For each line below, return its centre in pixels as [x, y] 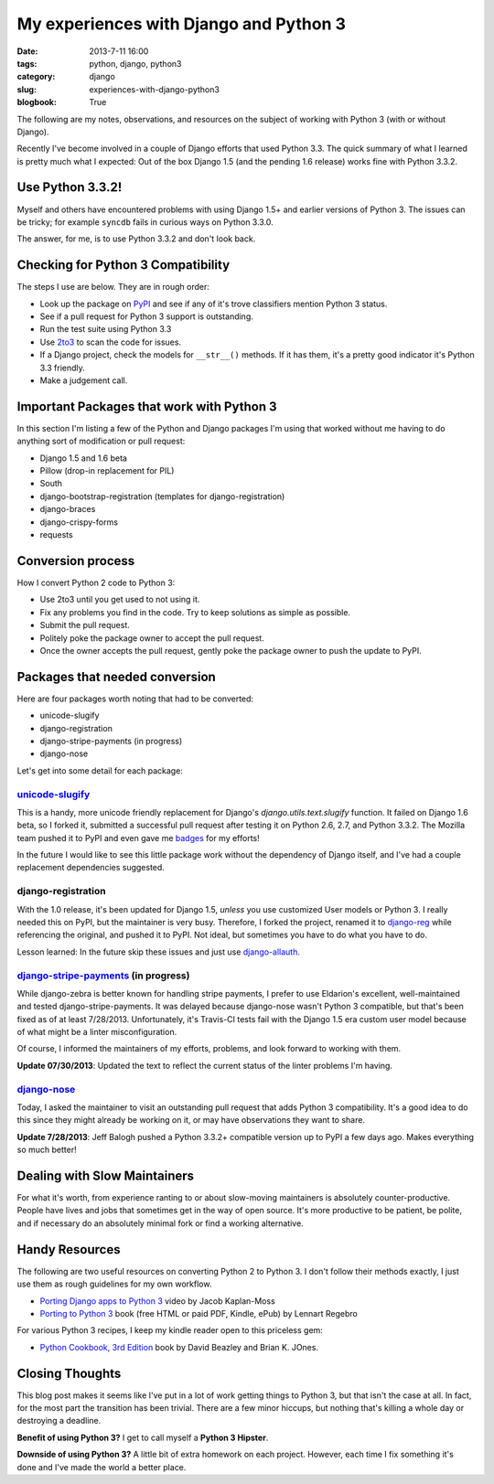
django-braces [68, 509]
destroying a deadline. [59, 1421]
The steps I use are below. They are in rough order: [113, 287]
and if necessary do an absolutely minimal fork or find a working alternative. [160, 1223]
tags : [27, 63]
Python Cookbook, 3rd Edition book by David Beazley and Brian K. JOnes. [179, 1347]
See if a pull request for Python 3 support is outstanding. [146, 316]
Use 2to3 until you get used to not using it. [120, 600]
